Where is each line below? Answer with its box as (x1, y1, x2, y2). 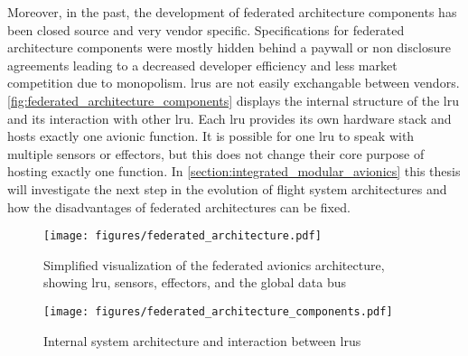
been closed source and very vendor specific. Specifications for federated (7, 20, 405, 39)
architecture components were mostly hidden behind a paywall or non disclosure (7, 38, 451, 57)
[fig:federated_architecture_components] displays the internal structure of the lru (7, 90, 459, 109)
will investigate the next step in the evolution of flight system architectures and (7, 179, 447, 198)
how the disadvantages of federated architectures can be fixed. (7, 197, 351, 216)
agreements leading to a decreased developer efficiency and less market (7, 55, 398, 74)
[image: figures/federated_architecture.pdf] (43, 230, 322, 243)
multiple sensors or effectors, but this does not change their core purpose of (7, 144, 425, 163)
